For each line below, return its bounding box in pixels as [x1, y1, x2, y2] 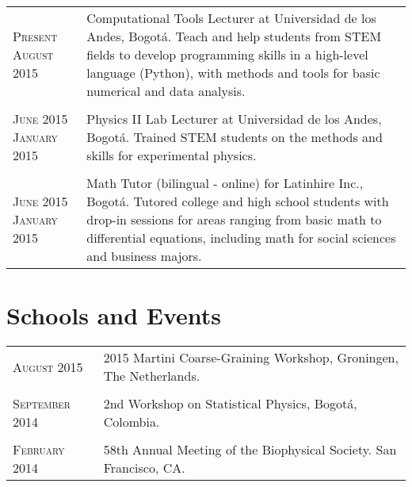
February [13, 440, 65, 459]
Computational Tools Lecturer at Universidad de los [86, 9, 376, 27]
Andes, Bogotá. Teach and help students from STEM [86, 27, 382, 45]
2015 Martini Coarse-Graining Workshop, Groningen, [103, 348, 399, 367]
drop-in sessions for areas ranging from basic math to [86, 210, 382, 228]
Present [13, 27, 58, 45]
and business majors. [86, 247, 202, 265]
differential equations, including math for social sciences [86, 228, 396, 247]
